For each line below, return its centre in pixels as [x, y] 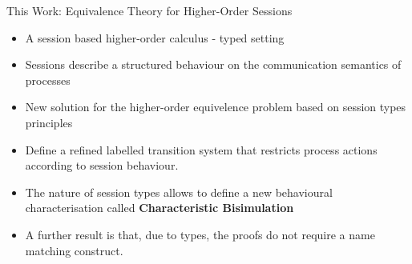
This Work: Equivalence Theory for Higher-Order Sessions [149, 10]
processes [48, 80]
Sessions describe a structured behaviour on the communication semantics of [213, 64]
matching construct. [74, 250]
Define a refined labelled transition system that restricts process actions [201, 149]
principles [49, 122]
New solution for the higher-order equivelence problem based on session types [216, 107]
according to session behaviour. [102, 165]
